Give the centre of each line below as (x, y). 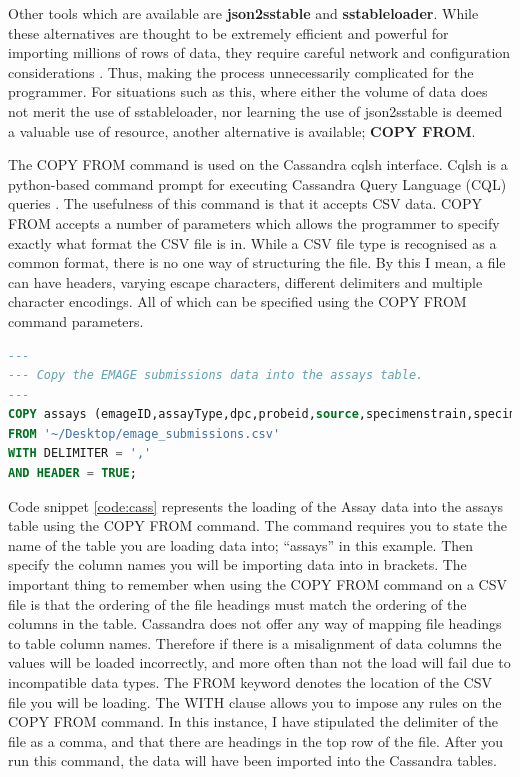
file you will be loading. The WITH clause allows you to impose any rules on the (255, 701)
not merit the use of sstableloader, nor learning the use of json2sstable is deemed (255, 110)
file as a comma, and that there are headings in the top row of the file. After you (255, 740)
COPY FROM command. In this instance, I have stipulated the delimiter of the (253, 721)
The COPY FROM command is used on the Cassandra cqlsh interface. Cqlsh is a (258, 164)
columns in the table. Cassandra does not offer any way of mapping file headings (255, 623)
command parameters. (76, 320)
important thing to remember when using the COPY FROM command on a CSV (257, 584)
